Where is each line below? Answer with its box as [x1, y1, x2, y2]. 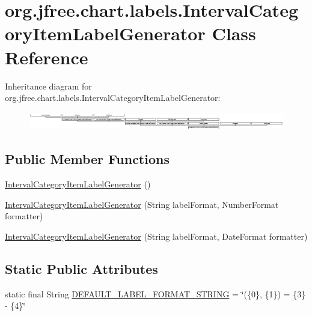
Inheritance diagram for [5, 79, 92, 92]
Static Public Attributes [5, 259, 158, 278]
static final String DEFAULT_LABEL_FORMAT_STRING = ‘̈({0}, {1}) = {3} [5, 287, 306, 300]
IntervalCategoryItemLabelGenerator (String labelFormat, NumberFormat [5, 198, 279, 210]
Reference [5, 44, 88, 69]
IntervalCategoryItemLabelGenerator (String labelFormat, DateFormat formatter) [5, 229, 308, 242]
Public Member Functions [5, 150, 170, 168]
